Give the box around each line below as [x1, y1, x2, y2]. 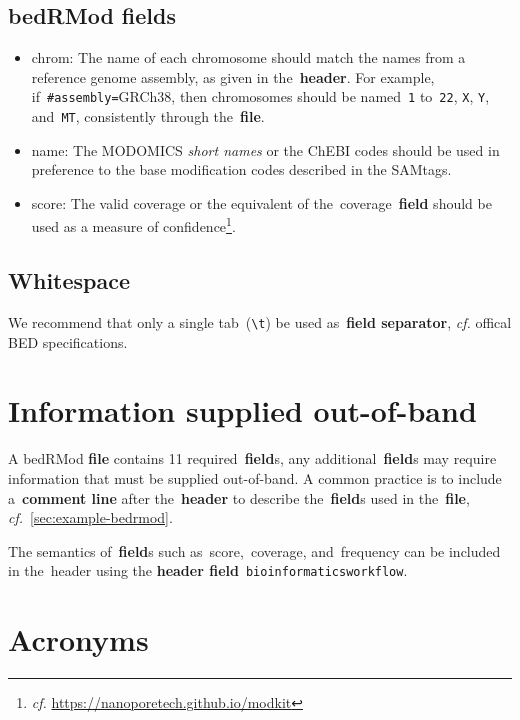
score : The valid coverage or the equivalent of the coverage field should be [31, 192, 492, 213]
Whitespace [8, 265, 131, 296]
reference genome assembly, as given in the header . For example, [31, 66, 435, 87]
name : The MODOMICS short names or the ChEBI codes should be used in [31, 139, 500, 160]
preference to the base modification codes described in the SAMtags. [31, 159, 452, 180]
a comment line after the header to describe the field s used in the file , [8, 487, 470, 508]
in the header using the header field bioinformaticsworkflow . [8, 560, 408, 581]
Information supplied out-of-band [8, 390, 477, 431]
